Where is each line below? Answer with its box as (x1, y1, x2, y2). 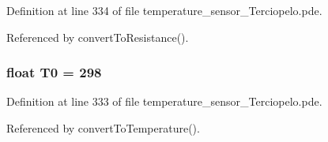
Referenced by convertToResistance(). (6, 28, 189, 45)
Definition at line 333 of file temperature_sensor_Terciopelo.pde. (6, 93, 322, 110)
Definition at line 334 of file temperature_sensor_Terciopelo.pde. (6, 2, 322, 18)
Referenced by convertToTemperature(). (6, 120, 200, 136)
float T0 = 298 (6, 62, 102, 82)
